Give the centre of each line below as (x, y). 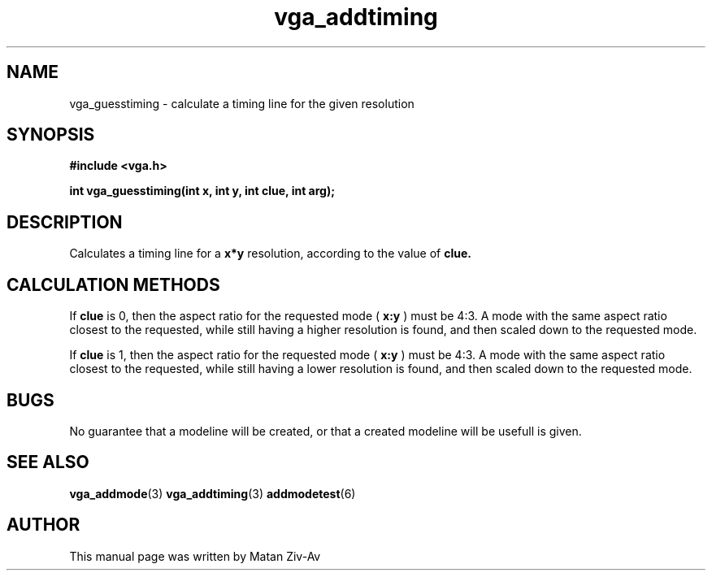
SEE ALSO (48, 462)
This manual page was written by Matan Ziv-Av (195, 556)
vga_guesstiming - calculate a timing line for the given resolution (242, 103)
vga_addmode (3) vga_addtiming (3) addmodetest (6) (213, 493)
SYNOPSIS (51, 135)
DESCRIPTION (65, 222)
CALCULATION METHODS (113, 284)
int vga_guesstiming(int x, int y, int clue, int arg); (202, 191)
